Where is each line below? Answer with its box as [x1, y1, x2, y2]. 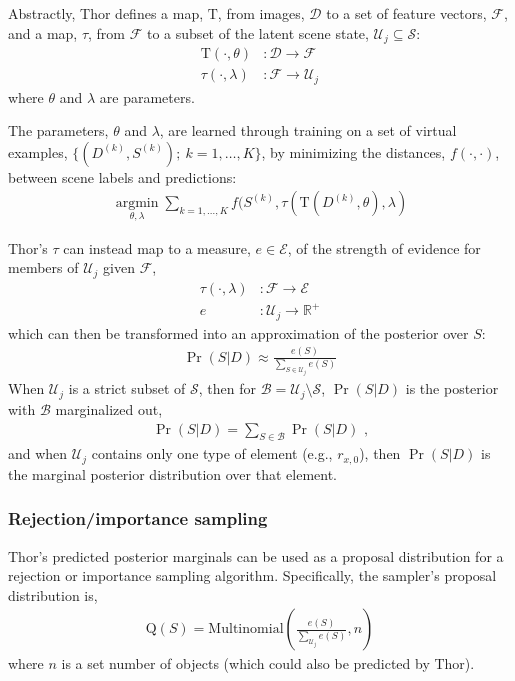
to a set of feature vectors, [326, 3, 487, 23]
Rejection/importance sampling [8, 506, 268, 531]
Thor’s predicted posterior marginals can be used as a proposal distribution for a [8, 545, 504, 566]
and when [8, 443, 68, 464]
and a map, [8, 22, 78, 43]
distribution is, [8, 584, 98, 605]
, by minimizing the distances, [261, 141, 446, 162]
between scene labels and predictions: [8, 166, 237, 187]
